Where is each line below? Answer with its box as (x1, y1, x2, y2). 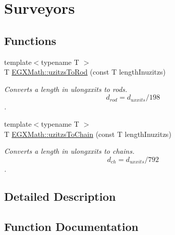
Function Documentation (4, 218, 139, 234)
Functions (4, 32, 56, 48)
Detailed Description (4, 188, 116, 204)
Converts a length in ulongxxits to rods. (4, 83, 127, 94)
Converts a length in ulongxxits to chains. (4, 146, 135, 156)
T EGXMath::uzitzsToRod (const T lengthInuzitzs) (4, 66, 166, 77)
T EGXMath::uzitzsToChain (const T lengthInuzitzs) (4, 128, 171, 139)
